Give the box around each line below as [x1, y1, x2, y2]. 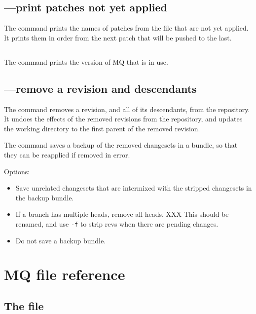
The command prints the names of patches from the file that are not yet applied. [4, 23, 249, 33]
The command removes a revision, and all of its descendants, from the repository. [4, 104, 250, 114]
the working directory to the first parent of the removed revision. [4, 123, 200, 133]
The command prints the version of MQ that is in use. [4, 56, 168, 67]
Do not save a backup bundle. [15, 235, 106, 245]
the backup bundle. [15, 192, 74, 202]
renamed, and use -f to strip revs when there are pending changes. [15, 218, 219, 229]
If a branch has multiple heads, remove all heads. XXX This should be [15, 209, 229, 219]
